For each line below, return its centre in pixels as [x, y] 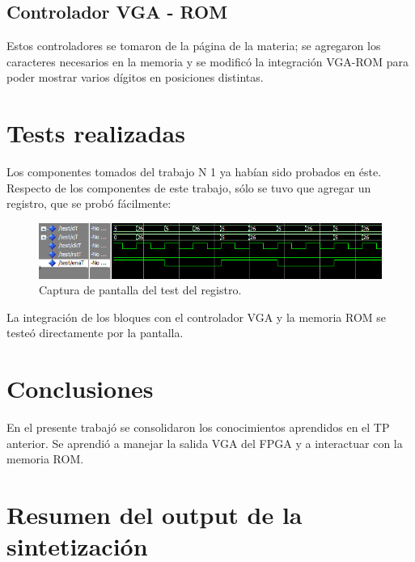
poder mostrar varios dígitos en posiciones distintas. [135, 77]
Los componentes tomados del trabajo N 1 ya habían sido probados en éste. [194, 172]
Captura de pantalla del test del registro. [140, 290]
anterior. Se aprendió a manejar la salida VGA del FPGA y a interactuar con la [205, 443]
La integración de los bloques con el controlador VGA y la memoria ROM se [197, 317]
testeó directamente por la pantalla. [95, 333]
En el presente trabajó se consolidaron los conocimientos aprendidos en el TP [198, 427]
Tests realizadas [96, 133]
